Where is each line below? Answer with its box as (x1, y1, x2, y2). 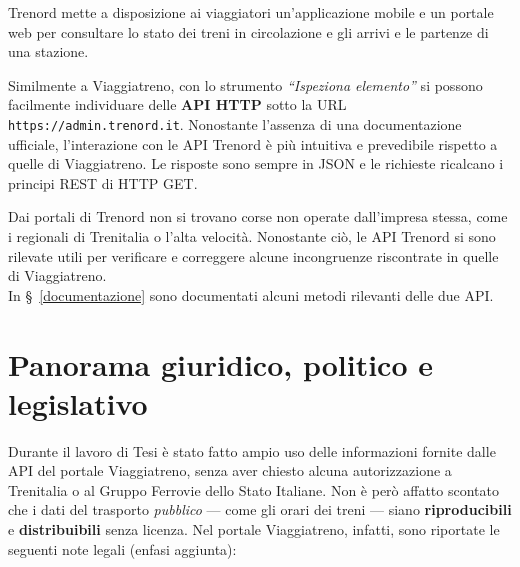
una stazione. (8, 41, 89, 62)
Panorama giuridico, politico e (8, 343, 433, 384)
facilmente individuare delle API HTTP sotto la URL (8, 94, 347, 115)
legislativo (8, 382, 148, 423)
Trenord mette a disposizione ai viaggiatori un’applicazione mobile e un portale (8, 2, 494, 22)
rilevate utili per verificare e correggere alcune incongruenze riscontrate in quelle (8, 245, 499, 266)
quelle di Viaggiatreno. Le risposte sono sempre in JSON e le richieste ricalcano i (8, 153, 504, 174)
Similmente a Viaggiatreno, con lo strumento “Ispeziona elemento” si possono (8, 74, 483, 95)
